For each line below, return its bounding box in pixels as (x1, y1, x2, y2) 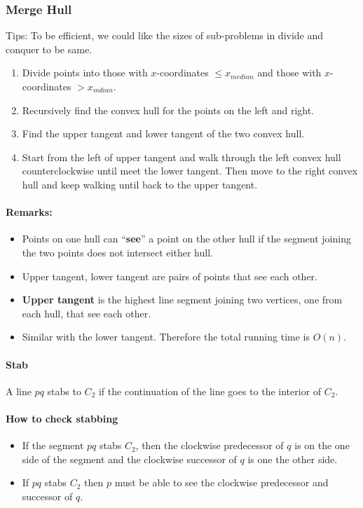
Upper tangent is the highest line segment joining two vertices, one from (22, 292, 343, 307)
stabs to (47, 383, 81, 398)
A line (6, 383, 32, 398)
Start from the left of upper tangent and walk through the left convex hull (22, 149, 341, 164)
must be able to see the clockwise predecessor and (114, 475, 329, 490)
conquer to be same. (6, 41, 92, 56)
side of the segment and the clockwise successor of (22, 451, 237, 466)
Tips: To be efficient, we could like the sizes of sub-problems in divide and (6, 28, 324, 43)
